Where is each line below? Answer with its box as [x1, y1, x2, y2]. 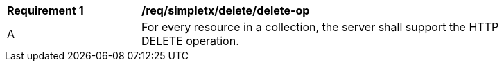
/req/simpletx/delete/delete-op [141, 3, 310, 17]
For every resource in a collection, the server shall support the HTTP [141, 20, 499, 34]
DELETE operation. [141, 34, 239, 48]
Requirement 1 [7, 3, 84, 17]
